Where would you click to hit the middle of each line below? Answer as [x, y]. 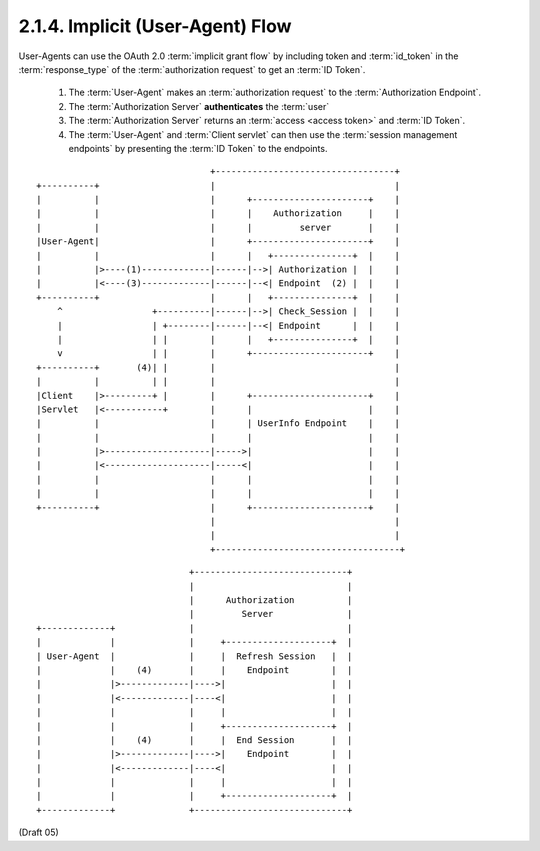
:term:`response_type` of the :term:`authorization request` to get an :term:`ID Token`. [192, 69]
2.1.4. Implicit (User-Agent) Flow [155, 26]
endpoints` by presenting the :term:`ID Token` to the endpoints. [198, 148]
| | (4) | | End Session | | [194, 739]
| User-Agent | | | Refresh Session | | [194, 656]
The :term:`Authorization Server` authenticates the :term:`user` [199, 106]
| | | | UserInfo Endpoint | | [218, 423]
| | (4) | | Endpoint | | [194, 669]
